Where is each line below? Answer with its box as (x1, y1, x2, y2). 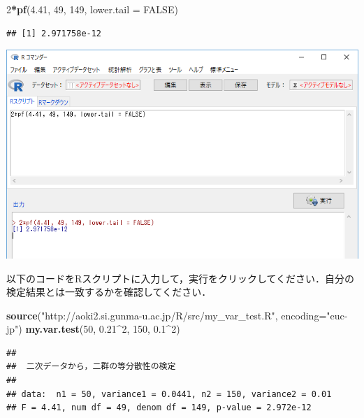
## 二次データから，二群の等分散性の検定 (6, 361, 176, 372)
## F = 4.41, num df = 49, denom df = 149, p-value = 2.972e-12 (6, 403, 312, 413)
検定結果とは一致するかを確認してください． (6, 284, 212, 299)
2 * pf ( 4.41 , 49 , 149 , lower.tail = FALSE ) (6, 2, 178, 16)
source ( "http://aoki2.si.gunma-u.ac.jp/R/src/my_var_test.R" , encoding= (6, 308, 327, 322)
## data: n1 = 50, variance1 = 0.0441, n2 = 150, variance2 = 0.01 (6, 389, 332, 399)
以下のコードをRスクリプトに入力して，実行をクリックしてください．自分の (6, 271, 355, 285)
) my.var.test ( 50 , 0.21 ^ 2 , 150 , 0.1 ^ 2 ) (18, 322, 180, 336)
